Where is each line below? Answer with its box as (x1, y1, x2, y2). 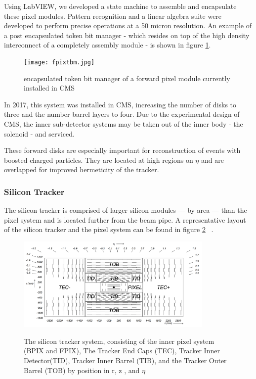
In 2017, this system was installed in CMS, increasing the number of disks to (4, 99, 237, 109)
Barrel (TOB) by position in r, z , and (24, 365, 140, 375)
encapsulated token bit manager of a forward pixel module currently (24, 73, 230, 83)
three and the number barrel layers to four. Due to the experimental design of (4, 109, 240, 119)
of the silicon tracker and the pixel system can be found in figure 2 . (4, 224, 213, 235)
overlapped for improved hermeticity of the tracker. (4, 164, 159, 175)
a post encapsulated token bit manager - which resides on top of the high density (4, 30, 250, 40)
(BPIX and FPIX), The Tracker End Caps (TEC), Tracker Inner (24, 345, 220, 356)
